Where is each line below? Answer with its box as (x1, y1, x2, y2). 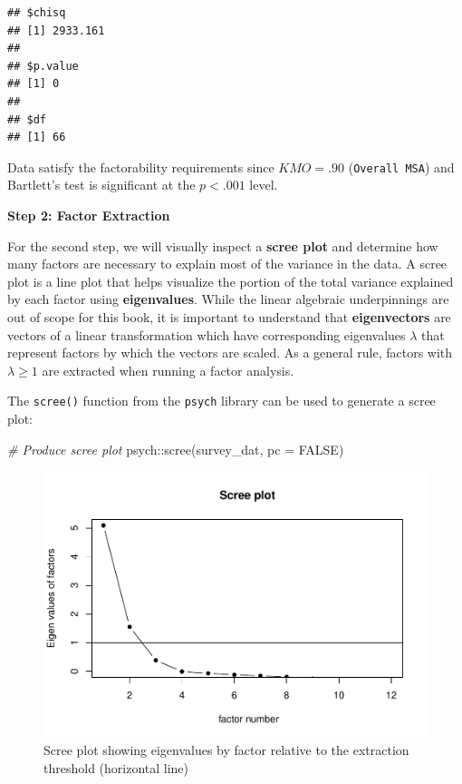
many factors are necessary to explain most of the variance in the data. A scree (7, 254, 448, 273)
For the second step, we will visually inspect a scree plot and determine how (7, 236, 438, 255)
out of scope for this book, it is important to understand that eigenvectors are (7, 307, 451, 326)
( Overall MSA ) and (348, 157, 455, 176)
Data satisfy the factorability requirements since (7, 157, 274, 176)
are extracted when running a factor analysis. (42, 360, 294, 379)
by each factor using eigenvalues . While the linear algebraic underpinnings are (7, 289, 449, 309)
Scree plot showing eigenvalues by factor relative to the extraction (43, 740, 409, 759)
